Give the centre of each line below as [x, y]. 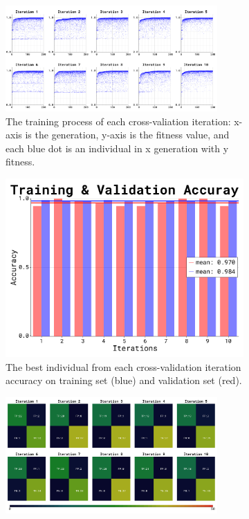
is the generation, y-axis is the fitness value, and [127, 135]
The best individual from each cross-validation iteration [123, 366]
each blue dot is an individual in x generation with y [117, 148]
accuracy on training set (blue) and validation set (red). [124, 380]
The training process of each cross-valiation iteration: [118, 121]
